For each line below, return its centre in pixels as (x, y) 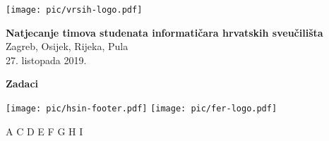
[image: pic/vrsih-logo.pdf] (74, 10)
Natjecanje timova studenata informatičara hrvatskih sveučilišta (164, 32)
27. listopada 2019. (46, 60)
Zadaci (22, 84)
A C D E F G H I (44, 131)
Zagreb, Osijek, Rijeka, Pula (67, 46)
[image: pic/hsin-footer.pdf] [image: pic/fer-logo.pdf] (142, 109)
